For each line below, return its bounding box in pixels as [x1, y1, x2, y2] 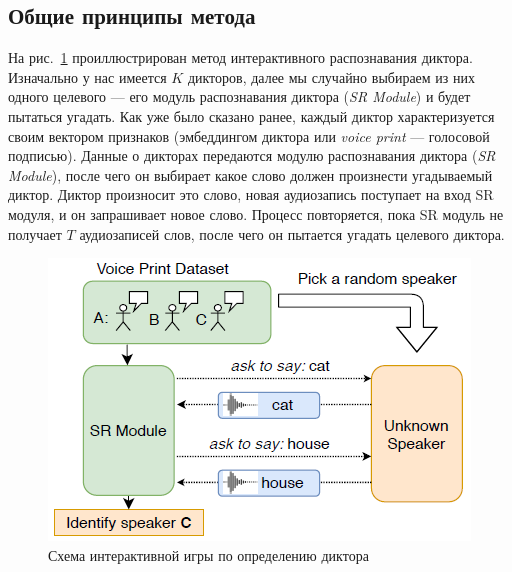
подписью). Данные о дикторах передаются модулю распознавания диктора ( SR [8, 145, 496, 166]
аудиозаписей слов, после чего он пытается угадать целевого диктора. [79, 223, 505, 244]
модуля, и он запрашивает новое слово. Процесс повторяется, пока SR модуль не [8, 203, 504, 224]
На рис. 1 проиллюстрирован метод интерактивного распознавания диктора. [8, 47, 473, 68]
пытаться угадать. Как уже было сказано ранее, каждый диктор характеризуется [8, 105, 495, 126]
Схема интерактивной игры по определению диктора [48, 544, 369, 565]
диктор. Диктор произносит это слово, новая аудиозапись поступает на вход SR [8, 184, 494, 205]
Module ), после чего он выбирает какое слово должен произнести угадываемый [8, 164, 493, 185]
